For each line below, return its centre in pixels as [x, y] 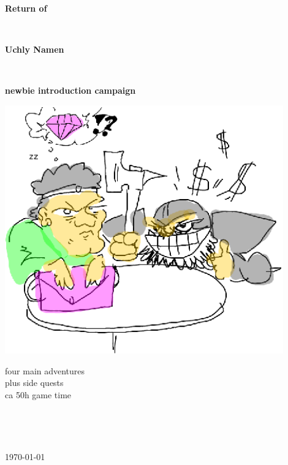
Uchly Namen [35, 49]
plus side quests [34, 383]
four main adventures [45, 370]
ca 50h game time [38, 394]
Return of [26, 8]
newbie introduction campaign [70, 90]
